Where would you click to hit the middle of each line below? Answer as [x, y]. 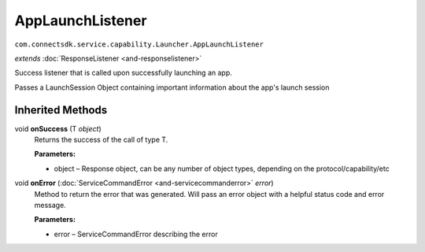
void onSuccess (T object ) [58, 128]
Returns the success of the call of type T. [101, 140]
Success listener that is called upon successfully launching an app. [123, 73]
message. [50, 205]
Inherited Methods [61, 110]
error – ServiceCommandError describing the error [136, 234]
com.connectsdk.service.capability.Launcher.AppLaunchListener [139, 44]
